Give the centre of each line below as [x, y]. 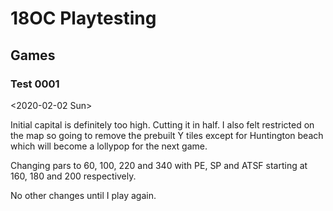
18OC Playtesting [83, 18]
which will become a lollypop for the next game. [109, 146]
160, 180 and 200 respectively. [73, 176]
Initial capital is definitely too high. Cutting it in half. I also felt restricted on [162, 124]
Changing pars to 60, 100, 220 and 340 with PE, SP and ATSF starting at [159, 165]
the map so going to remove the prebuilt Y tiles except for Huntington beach [167, 135]
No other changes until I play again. [83, 195]
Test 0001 [35, 84]
